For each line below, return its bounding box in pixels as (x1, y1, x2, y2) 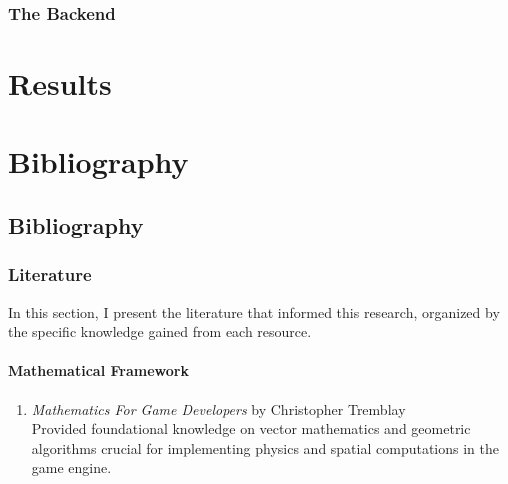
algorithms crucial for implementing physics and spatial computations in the (31, 437, 499, 458)
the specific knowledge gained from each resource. (8, 321, 312, 342)
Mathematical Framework (8, 360, 189, 381)
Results (8, 63, 112, 104)
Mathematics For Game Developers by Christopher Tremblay (31, 398, 406, 419)
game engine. (31, 457, 112, 478)
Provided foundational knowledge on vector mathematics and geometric (31, 418, 471, 439)
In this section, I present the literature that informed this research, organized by (8, 301, 500, 322)
